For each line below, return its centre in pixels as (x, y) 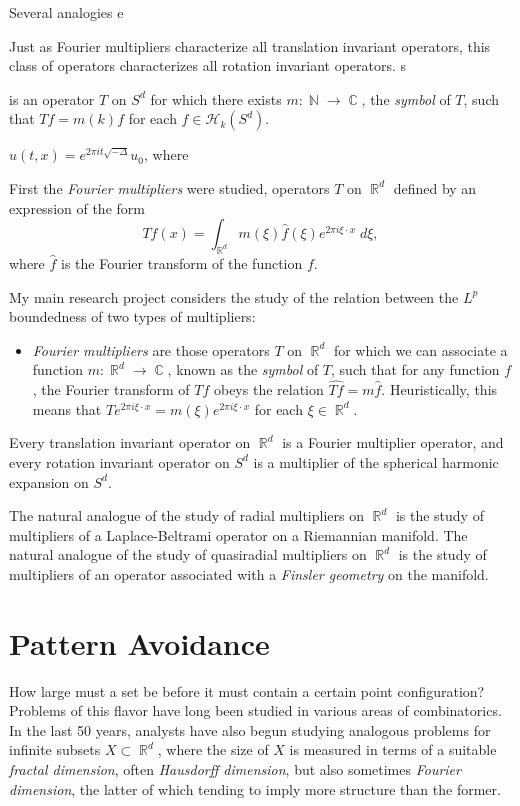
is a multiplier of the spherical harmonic (376, 461)
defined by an (435, 187)
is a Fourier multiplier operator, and (393, 442)
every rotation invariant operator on (119, 461)
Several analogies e (66, 12)
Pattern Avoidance (139, 642)
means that (67, 408)
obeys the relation (268, 389)
